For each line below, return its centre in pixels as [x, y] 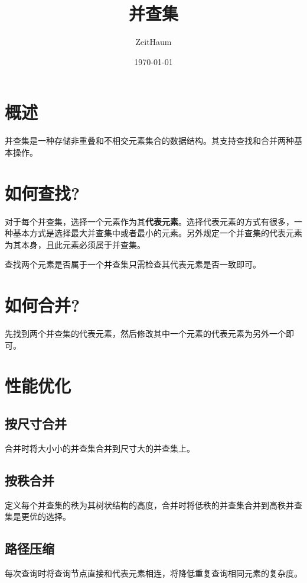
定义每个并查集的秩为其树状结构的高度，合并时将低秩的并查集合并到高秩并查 [153, 505]
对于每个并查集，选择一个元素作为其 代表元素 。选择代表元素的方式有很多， [149, 221]
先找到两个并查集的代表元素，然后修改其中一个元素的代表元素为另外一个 [145, 334]
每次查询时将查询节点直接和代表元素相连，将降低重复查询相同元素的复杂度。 [153, 573]
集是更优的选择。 [38, 516]
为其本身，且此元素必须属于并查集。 [75, 244]
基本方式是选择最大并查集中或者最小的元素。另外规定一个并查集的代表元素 [157, 233]
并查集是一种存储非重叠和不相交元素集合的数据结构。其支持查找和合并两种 [149, 141]
